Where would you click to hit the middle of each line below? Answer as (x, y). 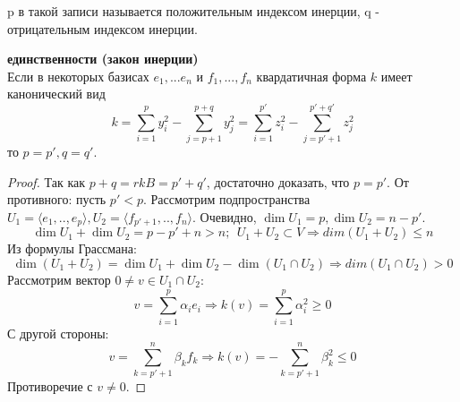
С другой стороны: (58, 333)
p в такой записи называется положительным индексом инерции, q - (193, 11)
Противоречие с (50, 386)
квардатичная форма (311, 76)
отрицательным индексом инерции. (102, 28)
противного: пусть (57, 199)
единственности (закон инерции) (103, 59)
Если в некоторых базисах (78, 76)
